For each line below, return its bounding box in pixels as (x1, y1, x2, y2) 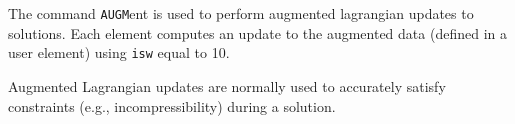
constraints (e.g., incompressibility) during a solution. (8, 95, 336, 116)
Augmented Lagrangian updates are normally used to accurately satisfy (8, 75, 446, 96)
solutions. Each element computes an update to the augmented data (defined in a (8, 22, 507, 43)
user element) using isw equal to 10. (8, 42, 230, 63)
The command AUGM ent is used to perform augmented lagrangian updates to (8, 3, 474, 23)
